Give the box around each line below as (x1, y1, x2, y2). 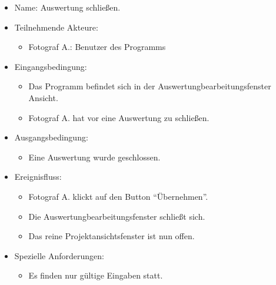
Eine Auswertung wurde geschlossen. (28, 150, 161, 163)
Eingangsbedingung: (14, 60, 87, 72)
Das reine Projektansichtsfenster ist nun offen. (28, 230, 195, 242)
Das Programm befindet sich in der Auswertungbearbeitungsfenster (28, 80, 271, 92)
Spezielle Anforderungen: (14, 249, 104, 261)
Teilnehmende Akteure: (14, 21, 98, 33)
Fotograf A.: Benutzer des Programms (28, 41, 166, 53)
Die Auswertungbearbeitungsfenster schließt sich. (28, 210, 205, 222)
